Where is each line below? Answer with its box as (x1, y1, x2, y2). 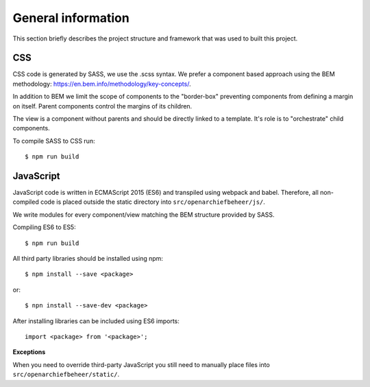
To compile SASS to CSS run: (12, 137, 95, 145)
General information (12, 10, 129, 25)
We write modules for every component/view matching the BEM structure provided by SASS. (12, 210, 275, 219)
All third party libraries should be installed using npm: (12, 255, 164, 263)
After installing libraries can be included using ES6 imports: (12, 316, 180, 325)
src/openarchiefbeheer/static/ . (12, 371, 120, 379)
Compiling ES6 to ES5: (12, 223, 76, 231)
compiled (12, 198, 39, 206)
